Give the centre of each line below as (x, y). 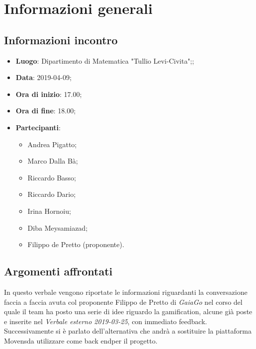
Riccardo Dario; (52, 194)
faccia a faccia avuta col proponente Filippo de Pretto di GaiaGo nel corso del (123, 302)
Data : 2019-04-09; (43, 77)
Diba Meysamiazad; (58, 227)
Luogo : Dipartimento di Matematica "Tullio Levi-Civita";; (105, 60)
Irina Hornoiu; (49, 211)
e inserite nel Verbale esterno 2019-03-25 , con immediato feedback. (106, 321)
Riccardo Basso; (52, 177)
